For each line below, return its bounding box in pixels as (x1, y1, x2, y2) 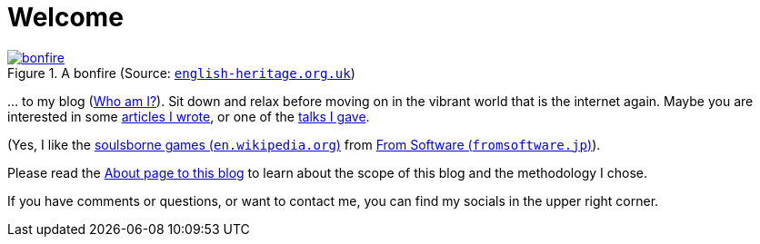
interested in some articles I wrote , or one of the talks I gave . (7, 108, 370, 124)
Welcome (7, 2, 124, 33)
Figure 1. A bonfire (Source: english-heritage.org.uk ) (7, 64, 355, 81)
